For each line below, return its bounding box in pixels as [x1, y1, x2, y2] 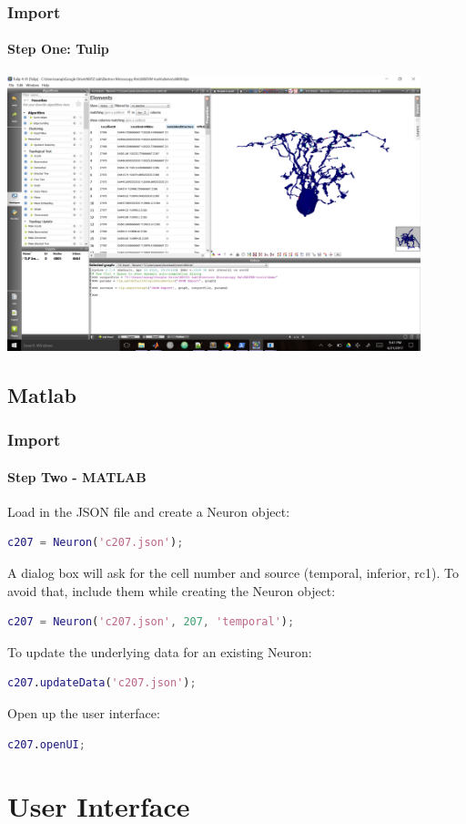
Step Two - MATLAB [7, 467, 147, 486]
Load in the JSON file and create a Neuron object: [7, 501, 290, 520]
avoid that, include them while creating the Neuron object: [7, 581, 336, 600]
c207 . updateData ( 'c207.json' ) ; [7, 676, 197, 690]
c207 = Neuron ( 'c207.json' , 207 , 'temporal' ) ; [7, 615, 295, 629]
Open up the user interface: [7, 703, 160, 722]
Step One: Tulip [7, 39, 109, 58]
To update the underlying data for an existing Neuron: [7, 642, 312, 661]
